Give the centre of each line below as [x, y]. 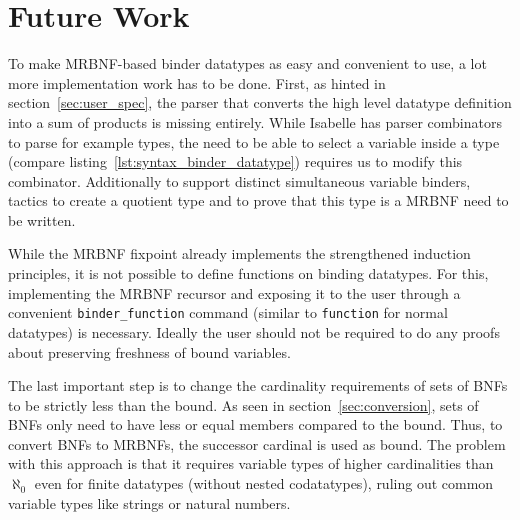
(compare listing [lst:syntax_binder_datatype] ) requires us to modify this [235, 161]
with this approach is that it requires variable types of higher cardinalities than [251, 463]
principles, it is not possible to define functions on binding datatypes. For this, [248, 273]
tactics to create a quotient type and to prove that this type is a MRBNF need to [258, 200]
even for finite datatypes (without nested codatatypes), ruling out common [264, 483]
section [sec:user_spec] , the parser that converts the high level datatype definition [260, 102]
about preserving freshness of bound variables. [149, 351]
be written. [42, 219]
